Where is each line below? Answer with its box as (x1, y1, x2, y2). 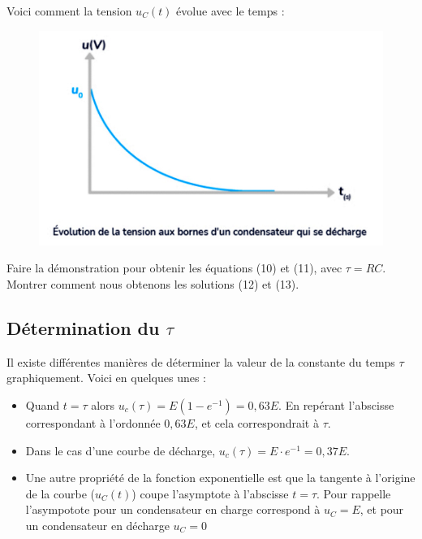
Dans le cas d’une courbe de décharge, (25, 441, 216, 459)
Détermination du (6, 315, 160, 340)
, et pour (360, 501, 404, 518)
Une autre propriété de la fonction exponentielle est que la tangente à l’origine (25, 469, 416, 486)
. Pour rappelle (316, 485, 391, 502)
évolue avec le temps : (176, 2, 285, 19)
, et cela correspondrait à (194, 414, 319, 431)
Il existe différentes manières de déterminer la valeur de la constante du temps (6, 353, 395, 370)
